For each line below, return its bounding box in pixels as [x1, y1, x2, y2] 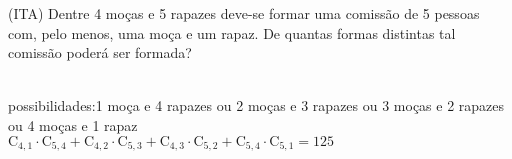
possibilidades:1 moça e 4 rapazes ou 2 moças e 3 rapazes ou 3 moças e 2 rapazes [8, 95, 505, 116]
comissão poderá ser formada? [8, 42, 192, 63]
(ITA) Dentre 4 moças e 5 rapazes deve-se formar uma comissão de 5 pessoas [8, 3, 480, 23]
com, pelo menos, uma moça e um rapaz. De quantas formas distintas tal [8, 22, 456, 43]
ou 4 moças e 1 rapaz [8, 114, 138, 135]
